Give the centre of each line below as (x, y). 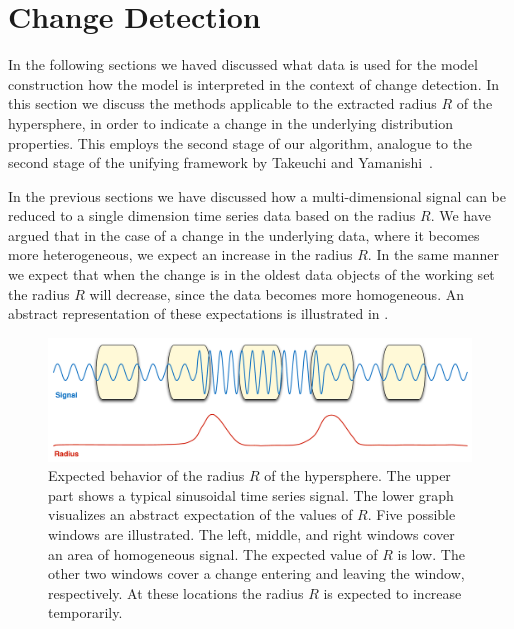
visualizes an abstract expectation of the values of (200, 514)
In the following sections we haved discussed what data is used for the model (243, 64)
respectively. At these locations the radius (176, 592)
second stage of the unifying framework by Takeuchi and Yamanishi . (221, 162)
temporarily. (85, 612)
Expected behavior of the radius (146, 475)
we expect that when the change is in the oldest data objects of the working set (251, 274)
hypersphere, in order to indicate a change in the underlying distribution (230, 122)
